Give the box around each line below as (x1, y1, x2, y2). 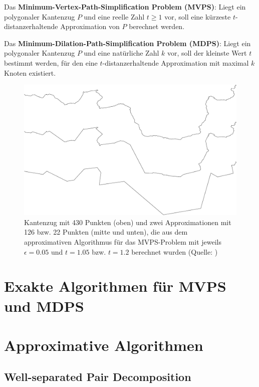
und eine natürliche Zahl (84, 48, 159, 58)
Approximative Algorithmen (4, 334, 203, 355)
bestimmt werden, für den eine (4, 57, 98, 68)
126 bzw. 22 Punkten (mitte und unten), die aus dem (24, 227, 188, 237)
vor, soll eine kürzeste (164, 11, 231, 22)
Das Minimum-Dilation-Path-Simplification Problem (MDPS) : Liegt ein (4, 38, 251, 48)
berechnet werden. (129, 21, 185, 32)
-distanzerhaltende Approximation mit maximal (102, 57, 249, 68)
